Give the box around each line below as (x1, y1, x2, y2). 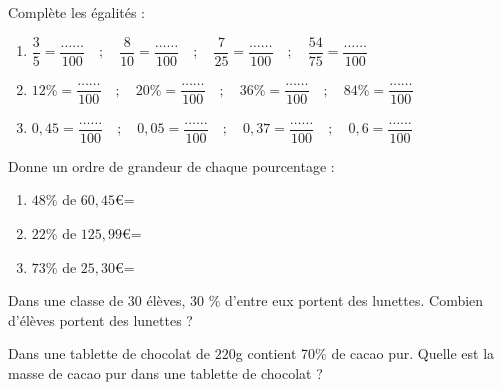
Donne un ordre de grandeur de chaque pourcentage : (8, 155, 335, 176)
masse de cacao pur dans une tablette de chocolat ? (8, 363, 323, 383)
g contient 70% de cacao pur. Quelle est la (235, 343, 495, 364)
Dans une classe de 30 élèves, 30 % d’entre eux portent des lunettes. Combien (8, 290, 484, 311)
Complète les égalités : (8, 2, 146, 22)
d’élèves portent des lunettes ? (8, 309, 193, 330)
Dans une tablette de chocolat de (8, 343, 211, 364)
